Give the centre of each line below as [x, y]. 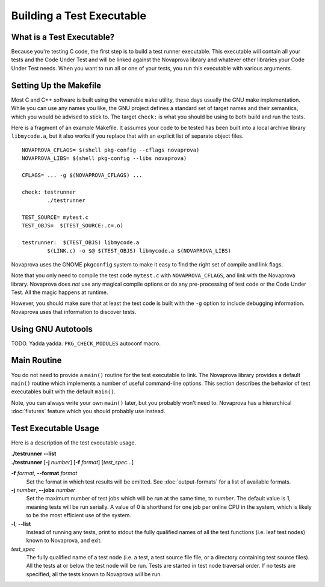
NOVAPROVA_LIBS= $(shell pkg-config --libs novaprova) [104, 158]
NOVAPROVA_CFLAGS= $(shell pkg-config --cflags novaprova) [111, 150]
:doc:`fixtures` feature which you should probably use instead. [88, 411]
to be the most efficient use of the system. [79, 515]
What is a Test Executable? [63, 37]
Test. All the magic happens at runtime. [60, 292]
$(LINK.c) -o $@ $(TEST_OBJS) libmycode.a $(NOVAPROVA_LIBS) [139, 251]
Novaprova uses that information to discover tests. [74, 312]
